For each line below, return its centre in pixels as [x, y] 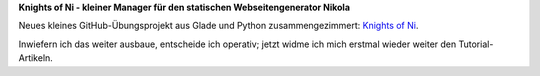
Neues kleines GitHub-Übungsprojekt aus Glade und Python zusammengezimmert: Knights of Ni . [218, 26]
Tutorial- [476, 44]
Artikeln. [36, 58]
